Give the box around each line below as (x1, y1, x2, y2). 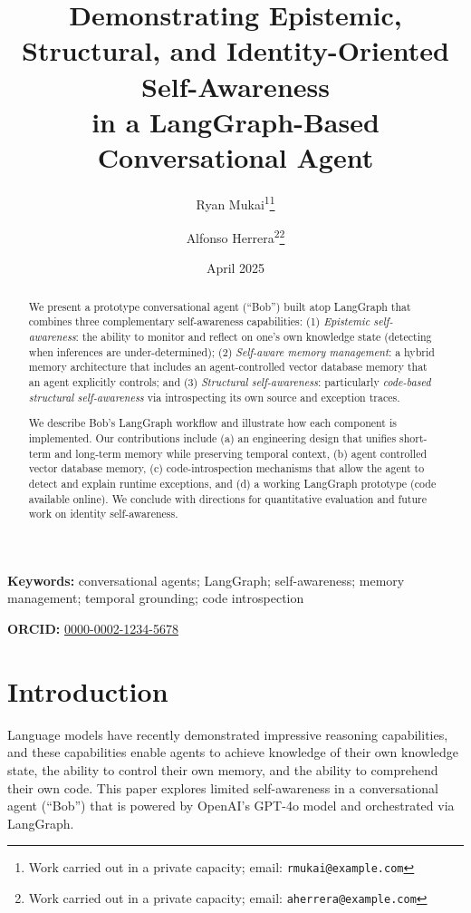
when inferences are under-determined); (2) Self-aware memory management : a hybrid (28, 344, 435, 359)
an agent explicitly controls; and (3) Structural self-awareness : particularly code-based (28, 374, 431, 390)
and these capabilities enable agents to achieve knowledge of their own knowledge (7, 743, 459, 762)
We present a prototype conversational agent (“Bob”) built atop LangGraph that (28, 298, 411, 314)
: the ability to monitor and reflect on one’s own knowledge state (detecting (75, 329, 432, 345)
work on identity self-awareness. (28, 506, 178, 521)
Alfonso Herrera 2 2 (186, 226, 285, 247)
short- (399, 430, 428, 445)
